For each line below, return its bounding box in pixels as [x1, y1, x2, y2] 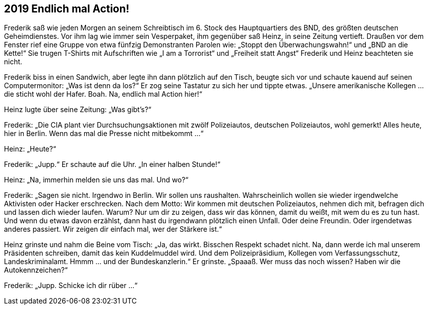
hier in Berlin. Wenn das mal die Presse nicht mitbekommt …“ [4, 129, 204, 138]
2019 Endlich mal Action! [4, 2, 129, 15]
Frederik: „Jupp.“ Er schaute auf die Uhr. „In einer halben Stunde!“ [4, 160, 220, 169]
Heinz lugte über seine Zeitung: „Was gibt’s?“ [4, 105, 151, 114]
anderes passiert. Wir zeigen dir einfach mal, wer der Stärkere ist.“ [4, 225, 222, 234]
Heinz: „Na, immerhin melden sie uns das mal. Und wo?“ [4, 175, 189, 184]
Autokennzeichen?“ [4, 266, 68, 275]
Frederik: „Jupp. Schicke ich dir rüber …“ [4, 281, 138, 290]
